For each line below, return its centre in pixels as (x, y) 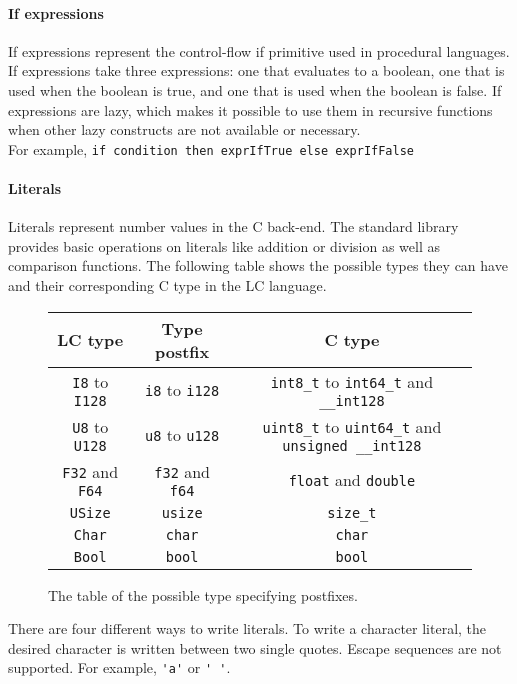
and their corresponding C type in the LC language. (167, 285)
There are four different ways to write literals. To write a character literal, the (247, 628)
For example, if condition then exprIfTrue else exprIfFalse (211, 148)
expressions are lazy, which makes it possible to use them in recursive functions (250, 109)
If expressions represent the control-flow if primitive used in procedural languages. (259, 50)
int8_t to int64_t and (352, 381)
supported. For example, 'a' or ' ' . (119, 667)
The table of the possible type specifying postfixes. (203, 594)
